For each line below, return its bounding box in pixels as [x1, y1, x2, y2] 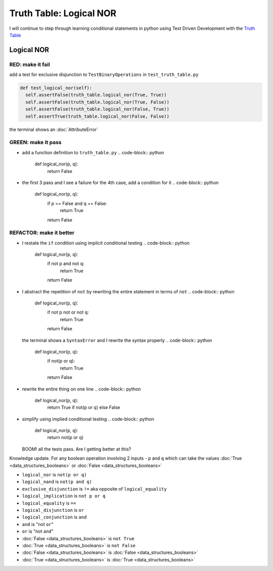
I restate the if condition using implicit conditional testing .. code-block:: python [22, 240, 190, 246]
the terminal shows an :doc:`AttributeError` [9, 126, 99, 133]
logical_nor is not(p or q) [22, 472, 87, 478]
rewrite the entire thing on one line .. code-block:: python [22, 386, 141, 392]
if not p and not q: [47, 260, 84, 267]
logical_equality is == [22, 500, 76, 506]
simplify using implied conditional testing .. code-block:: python [22, 416, 154, 422]
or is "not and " [22, 529, 54, 535]
